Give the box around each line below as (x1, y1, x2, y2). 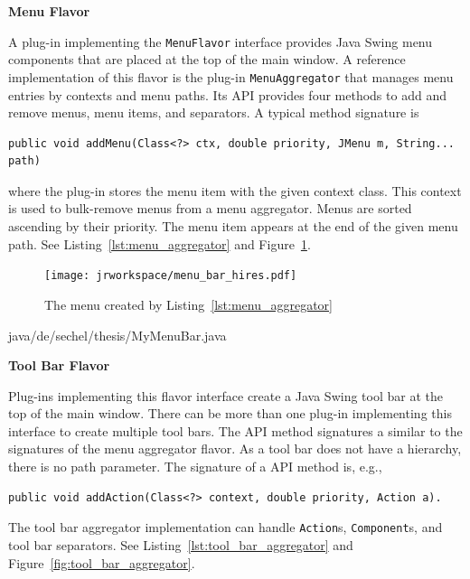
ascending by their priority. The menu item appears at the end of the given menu (8, 217, 458, 236)
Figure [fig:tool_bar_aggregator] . (8, 553, 195, 572)
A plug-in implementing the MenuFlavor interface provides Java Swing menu (8, 32, 433, 51)
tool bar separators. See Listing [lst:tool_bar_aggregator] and (8, 535, 353, 554)
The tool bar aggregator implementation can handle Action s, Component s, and (8, 518, 443, 537)
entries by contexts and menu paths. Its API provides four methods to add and (8, 85, 446, 104)
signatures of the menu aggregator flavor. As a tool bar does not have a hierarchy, (8, 439, 462, 458)
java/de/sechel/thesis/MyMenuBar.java (8, 325, 227, 344)
